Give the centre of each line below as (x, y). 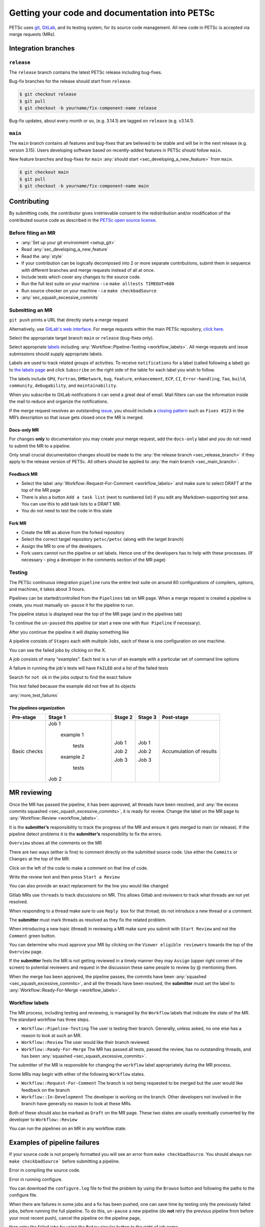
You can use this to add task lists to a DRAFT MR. (71, 504)
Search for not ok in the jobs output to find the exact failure (70, 677)
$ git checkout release (48, 94)
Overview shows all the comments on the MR (55, 843)
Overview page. (26, 952)
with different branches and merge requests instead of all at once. (88, 270)
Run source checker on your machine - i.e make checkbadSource (89, 291)
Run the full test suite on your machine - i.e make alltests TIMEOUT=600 (98, 284)
